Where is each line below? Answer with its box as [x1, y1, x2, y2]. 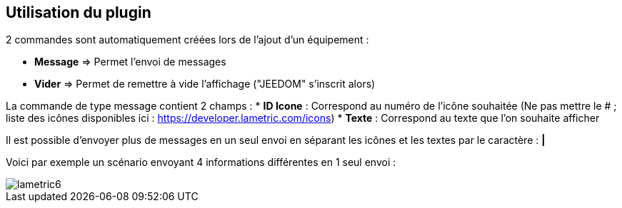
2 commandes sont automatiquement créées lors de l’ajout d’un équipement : [6, 33, 369, 46]
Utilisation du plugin [6, 4, 151, 21]
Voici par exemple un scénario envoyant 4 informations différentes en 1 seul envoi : [6, 156, 396, 169]
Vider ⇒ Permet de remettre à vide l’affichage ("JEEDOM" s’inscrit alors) [34, 78, 376, 90]
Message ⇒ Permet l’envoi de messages [34, 56, 226, 68]
